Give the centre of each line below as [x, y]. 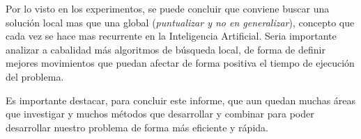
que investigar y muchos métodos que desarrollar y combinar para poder [160, 114]
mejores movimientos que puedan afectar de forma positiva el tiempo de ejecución [180, 63]
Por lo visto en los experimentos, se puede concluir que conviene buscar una [168, 8]
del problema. [35, 76]
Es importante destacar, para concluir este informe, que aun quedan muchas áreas [181, 100]
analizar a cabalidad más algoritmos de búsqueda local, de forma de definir [166, 49]
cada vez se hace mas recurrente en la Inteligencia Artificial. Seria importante [171, 36]
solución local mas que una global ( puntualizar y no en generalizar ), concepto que [180, 22]
